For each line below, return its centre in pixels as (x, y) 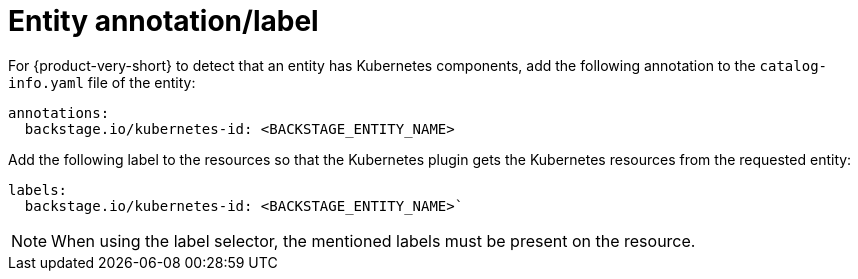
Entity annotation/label (163, 21)
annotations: (59, 112)
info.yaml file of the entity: (102, 82)
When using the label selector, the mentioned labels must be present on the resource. (373, 240)
